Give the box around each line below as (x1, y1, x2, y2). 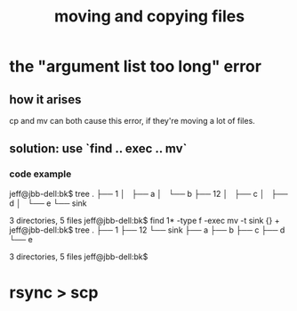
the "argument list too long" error (9, 56, 262, 77)
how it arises (9, 92, 82, 107)
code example (9, 168, 72, 180)
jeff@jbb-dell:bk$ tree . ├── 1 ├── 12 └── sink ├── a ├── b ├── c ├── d (9, 225, 285, 235)
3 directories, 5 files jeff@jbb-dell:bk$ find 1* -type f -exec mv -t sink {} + (9, 215, 280, 225)
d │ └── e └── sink (9, 198, 87, 209)
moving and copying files (53, 6, 245, 27)
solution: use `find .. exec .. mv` (9, 141, 188, 157)
